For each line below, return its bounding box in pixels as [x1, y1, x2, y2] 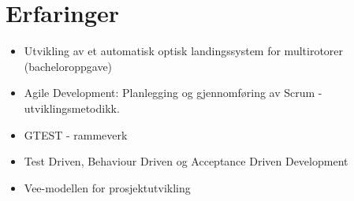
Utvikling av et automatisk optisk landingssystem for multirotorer [24, 43, 344, 59]
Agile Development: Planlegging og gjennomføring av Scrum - [24, 84, 322, 101]
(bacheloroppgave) [24, 58, 113, 74]
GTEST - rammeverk [24, 126, 128, 143]
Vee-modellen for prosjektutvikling [24, 179, 191, 195]
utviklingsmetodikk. [24, 99, 120, 116]
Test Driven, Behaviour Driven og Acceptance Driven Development [24, 153, 348, 169]
